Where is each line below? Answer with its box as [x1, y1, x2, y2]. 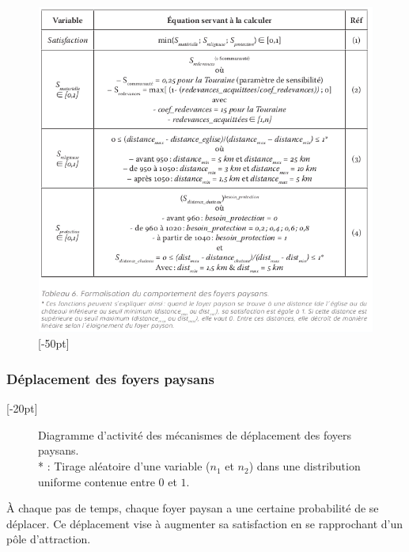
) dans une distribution [248, 458, 361, 474]
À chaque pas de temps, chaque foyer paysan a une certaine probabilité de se [6, 500, 379, 516]
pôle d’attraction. [6, 531, 91, 547]
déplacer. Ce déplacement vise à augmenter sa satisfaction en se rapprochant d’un [6, 515, 403, 531]
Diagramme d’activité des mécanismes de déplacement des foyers [38, 426, 352, 443]
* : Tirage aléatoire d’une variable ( [38, 458, 210, 474]
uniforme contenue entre [38, 473, 155, 489]
